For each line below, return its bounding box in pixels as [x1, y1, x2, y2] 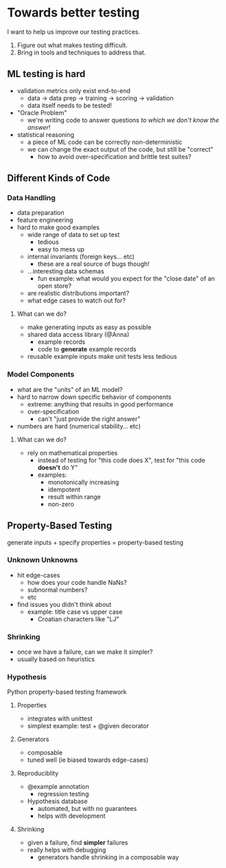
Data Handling [7, 193, 56, 203]
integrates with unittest [27, 714, 93, 723]
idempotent [47, 485, 80, 493]
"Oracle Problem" [16, 108, 67, 116]
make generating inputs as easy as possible [27, 323, 152, 331]
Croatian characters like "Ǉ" [37, 614, 120, 623]
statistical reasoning [16, 130, 74, 138]
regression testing [37, 790, 89, 798]
